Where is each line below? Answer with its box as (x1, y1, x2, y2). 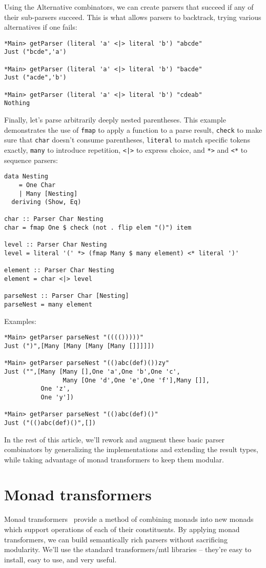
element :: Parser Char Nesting (4, 267, 114, 274)
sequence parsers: (4, 154, 58, 165)
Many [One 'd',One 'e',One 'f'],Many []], (63, 376, 210, 384)
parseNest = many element (4, 301, 92, 309)
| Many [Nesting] (18, 190, 78, 197)
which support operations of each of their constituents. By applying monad (4, 524, 240, 534)
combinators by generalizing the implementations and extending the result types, (4, 444, 258, 455)
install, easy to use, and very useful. (4, 554, 117, 564)
